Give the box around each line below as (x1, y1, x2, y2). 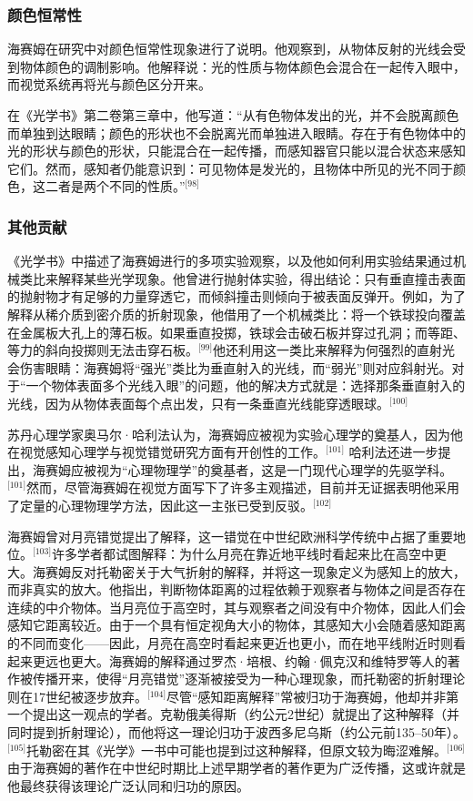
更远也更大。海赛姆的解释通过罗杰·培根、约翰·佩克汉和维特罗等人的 (32, 651, 448, 670)
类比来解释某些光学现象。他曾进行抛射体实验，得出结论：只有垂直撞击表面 (19, 269, 466, 288)
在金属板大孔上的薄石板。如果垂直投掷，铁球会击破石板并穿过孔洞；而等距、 (7, 322, 466, 341)
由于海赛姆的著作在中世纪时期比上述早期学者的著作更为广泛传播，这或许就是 (7, 758, 466, 777)
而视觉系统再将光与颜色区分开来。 (7, 75, 211, 94)
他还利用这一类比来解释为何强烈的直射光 (213, 340, 456, 360)
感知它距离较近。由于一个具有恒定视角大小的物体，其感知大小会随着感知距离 (7, 615, 466, 634)
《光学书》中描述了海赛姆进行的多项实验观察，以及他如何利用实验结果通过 (7, 251, 453, 270)
